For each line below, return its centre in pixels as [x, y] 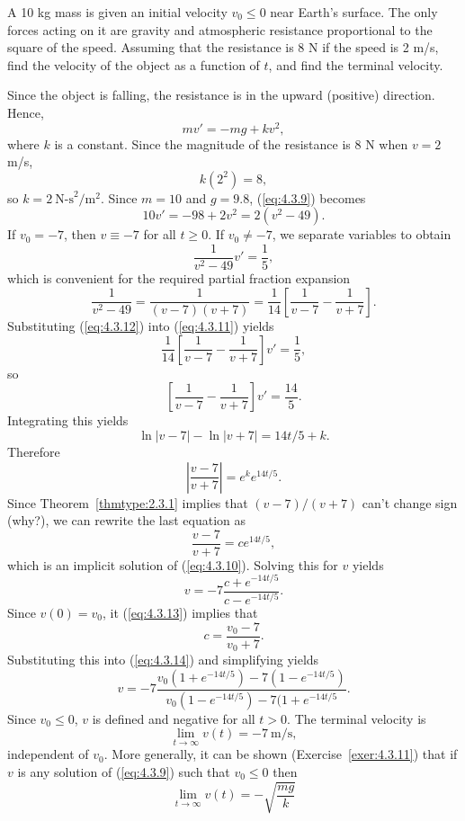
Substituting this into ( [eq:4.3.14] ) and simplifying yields [163, 660]
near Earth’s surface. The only [354, 12]
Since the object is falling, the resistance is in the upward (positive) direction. [221, 95]
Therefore [34, 452]
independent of [48, 754]
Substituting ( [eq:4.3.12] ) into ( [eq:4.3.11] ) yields [141, 326]
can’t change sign [410, 502]
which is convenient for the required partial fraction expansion [179, 278]
